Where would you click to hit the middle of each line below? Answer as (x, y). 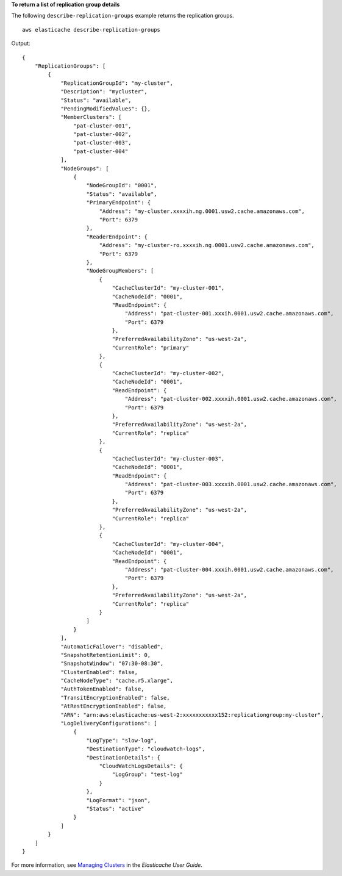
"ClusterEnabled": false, (99, 672)
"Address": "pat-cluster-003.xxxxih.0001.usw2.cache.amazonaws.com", (231, 484)
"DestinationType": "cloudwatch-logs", (146, 749)
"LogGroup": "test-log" (147, 774)
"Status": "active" (115, 809)
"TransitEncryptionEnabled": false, (115, 698)
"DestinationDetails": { (123, 757)
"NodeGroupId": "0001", (122, 185)
